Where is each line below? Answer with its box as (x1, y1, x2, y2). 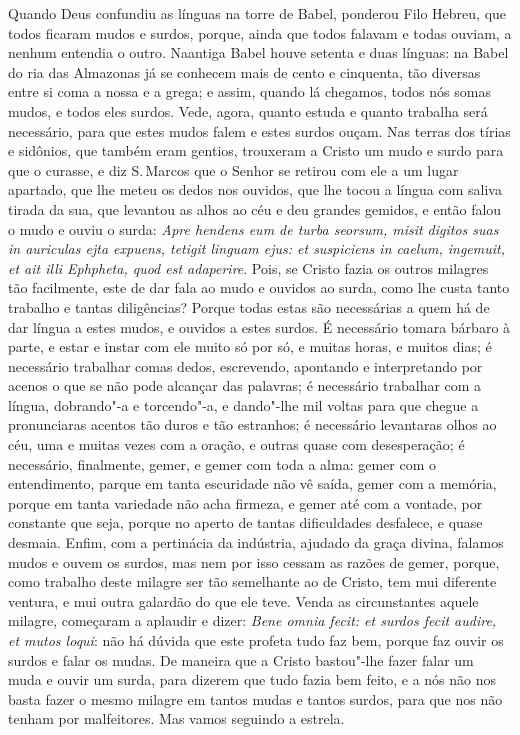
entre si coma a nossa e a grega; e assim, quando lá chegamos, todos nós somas (8, 81, 491, 102)
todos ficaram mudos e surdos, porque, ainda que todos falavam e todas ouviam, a (8, 22, 512, 43)
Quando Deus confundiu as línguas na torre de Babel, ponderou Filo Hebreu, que (8, 3, 507, 23)
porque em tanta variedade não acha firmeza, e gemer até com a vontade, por (8, 492, 483, 513)
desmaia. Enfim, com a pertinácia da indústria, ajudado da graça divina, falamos (8, 532, 504, 553)
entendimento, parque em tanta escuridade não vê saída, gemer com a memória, (8, 473, 497, 494)
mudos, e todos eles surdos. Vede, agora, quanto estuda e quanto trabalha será (8, 100, 488, 121)
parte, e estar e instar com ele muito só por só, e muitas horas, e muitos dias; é (8, 336, 492, 357)
